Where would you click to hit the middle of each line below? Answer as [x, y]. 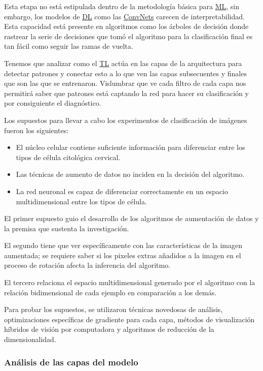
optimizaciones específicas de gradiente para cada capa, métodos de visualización [129, 319]
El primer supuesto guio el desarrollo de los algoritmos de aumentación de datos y [131, 218]
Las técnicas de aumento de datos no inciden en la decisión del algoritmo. [130, 174]
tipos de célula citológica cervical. [68, 157]
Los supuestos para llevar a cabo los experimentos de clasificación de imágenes [126, 120]
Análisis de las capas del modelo [71, 362]
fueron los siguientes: [36, 130]
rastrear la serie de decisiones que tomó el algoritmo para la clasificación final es [128, 36]
